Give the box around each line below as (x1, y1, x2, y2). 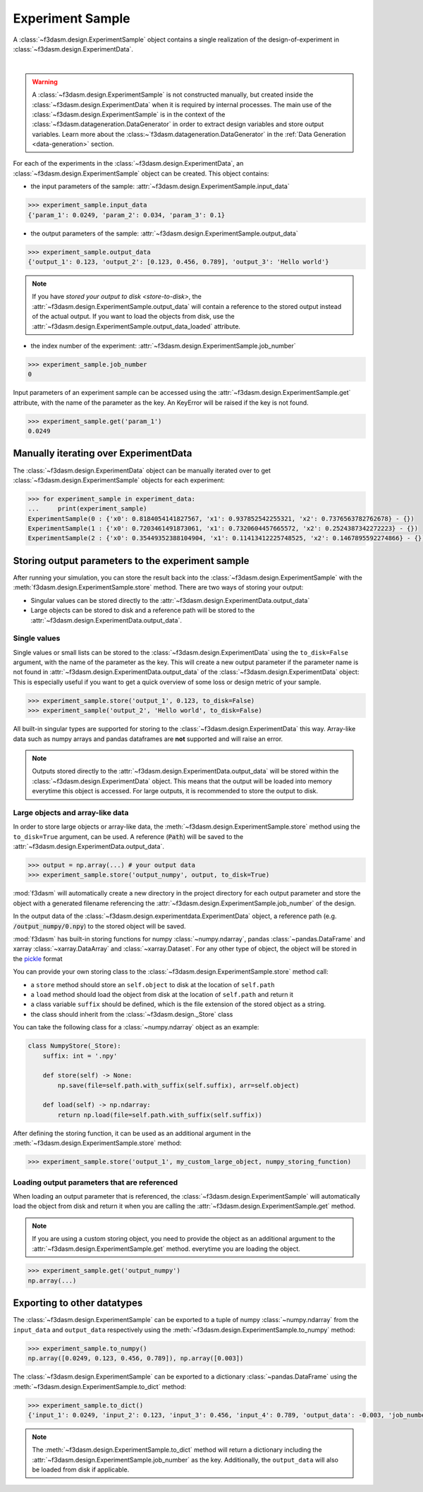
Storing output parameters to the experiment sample (13, 554, 250, 567)
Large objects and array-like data (13, 807, 129, 817)
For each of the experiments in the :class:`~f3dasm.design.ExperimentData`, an (13, 159, 244, 168)
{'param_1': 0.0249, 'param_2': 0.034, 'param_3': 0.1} (27, 211, 226, 219)
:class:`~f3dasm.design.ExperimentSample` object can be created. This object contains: (13, 169, 269, 178)
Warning (32, 78, 58, 86)
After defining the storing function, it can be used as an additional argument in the (13, 1129, 252, 1137)
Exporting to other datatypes (13, 1297, 143, 1309)
